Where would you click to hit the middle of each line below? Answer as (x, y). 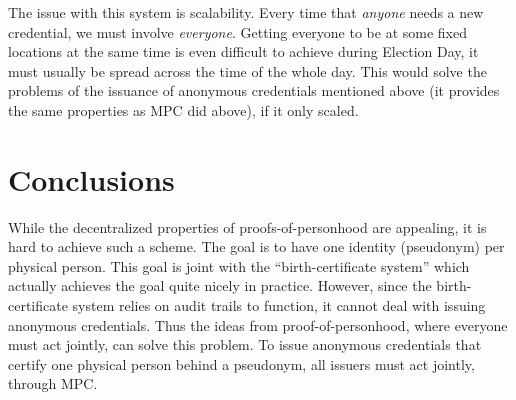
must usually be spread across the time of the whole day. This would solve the (247, 70)
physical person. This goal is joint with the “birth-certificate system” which (239, 265)
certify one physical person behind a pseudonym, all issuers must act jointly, (241, 363)
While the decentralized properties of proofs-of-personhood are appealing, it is (247, 226)
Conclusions (91, 178)
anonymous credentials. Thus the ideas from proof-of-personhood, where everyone (258, 324)
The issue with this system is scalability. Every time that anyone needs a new (246, 12)
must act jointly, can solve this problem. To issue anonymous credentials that (245, 344)
